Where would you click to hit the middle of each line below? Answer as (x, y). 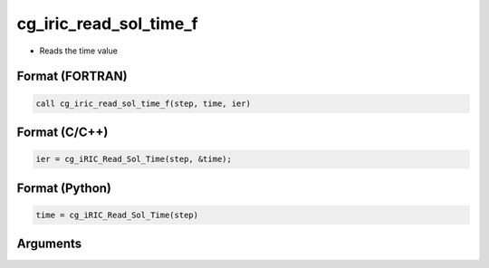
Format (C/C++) (62, 132)
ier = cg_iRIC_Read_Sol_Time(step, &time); (134, 159)
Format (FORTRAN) (72, 77)
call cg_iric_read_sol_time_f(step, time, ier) (143, 103)
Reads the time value (78, 51)
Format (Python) (64, 188)
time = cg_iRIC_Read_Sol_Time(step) (117, 215)
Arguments (49, 244)
